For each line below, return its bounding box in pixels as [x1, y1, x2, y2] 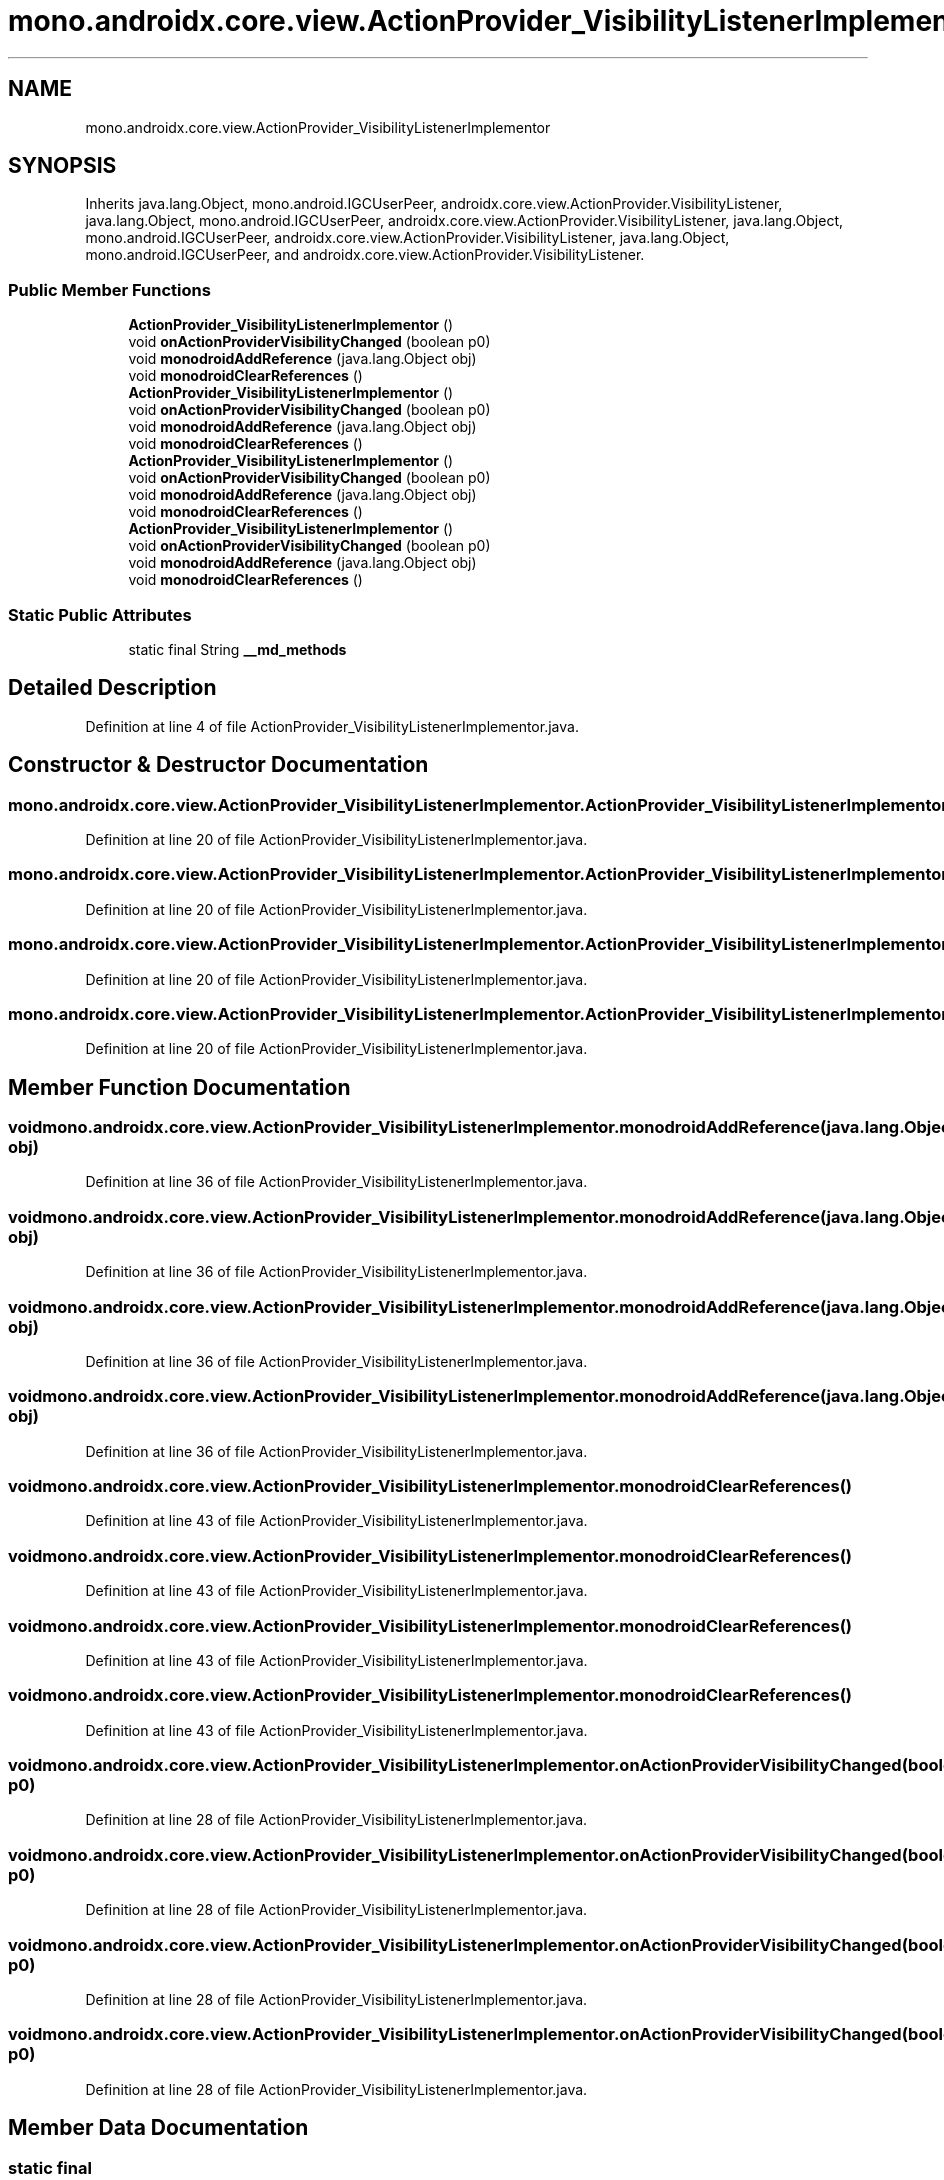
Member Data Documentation [8, 2115, 309, 2141]
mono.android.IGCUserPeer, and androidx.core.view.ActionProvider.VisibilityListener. [85, 246, 645, 264]
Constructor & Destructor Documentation [8, 752, 429, 778]
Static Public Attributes [8, 604, 192, 625]
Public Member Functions [8, 279, 211, 300]
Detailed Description [8, 675, 217, 701]
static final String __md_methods [128, 640, 347, 658]
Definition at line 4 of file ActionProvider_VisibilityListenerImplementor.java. [85, 717, 579, 735]
